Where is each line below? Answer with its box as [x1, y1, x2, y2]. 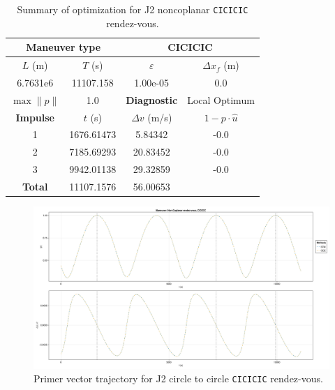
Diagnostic [126, 92, 178, 107]
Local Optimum [187, 92, 255, 107]
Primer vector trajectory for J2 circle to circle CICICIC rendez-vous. [33, 371, 323, 386]
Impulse [15, 110, 54, 124]
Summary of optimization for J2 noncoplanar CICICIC [17, 2, 248, 16]
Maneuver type [26, 40, 101, 54]
